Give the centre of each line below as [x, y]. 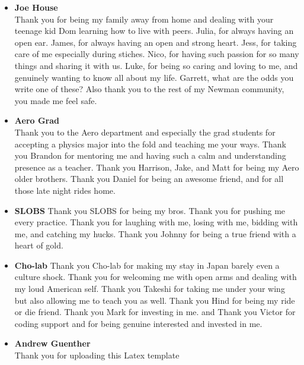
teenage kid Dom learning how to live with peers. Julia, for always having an [154, 31]
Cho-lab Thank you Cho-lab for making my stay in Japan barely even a [147, 265]
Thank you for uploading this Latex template [97, 355]
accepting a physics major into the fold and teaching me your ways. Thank [150, 144]
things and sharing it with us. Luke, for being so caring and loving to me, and [156, 65]
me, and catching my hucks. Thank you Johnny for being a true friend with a [155, 233]
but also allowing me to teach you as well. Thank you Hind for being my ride [155, 300]
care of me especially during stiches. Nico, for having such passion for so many [157, 54]
